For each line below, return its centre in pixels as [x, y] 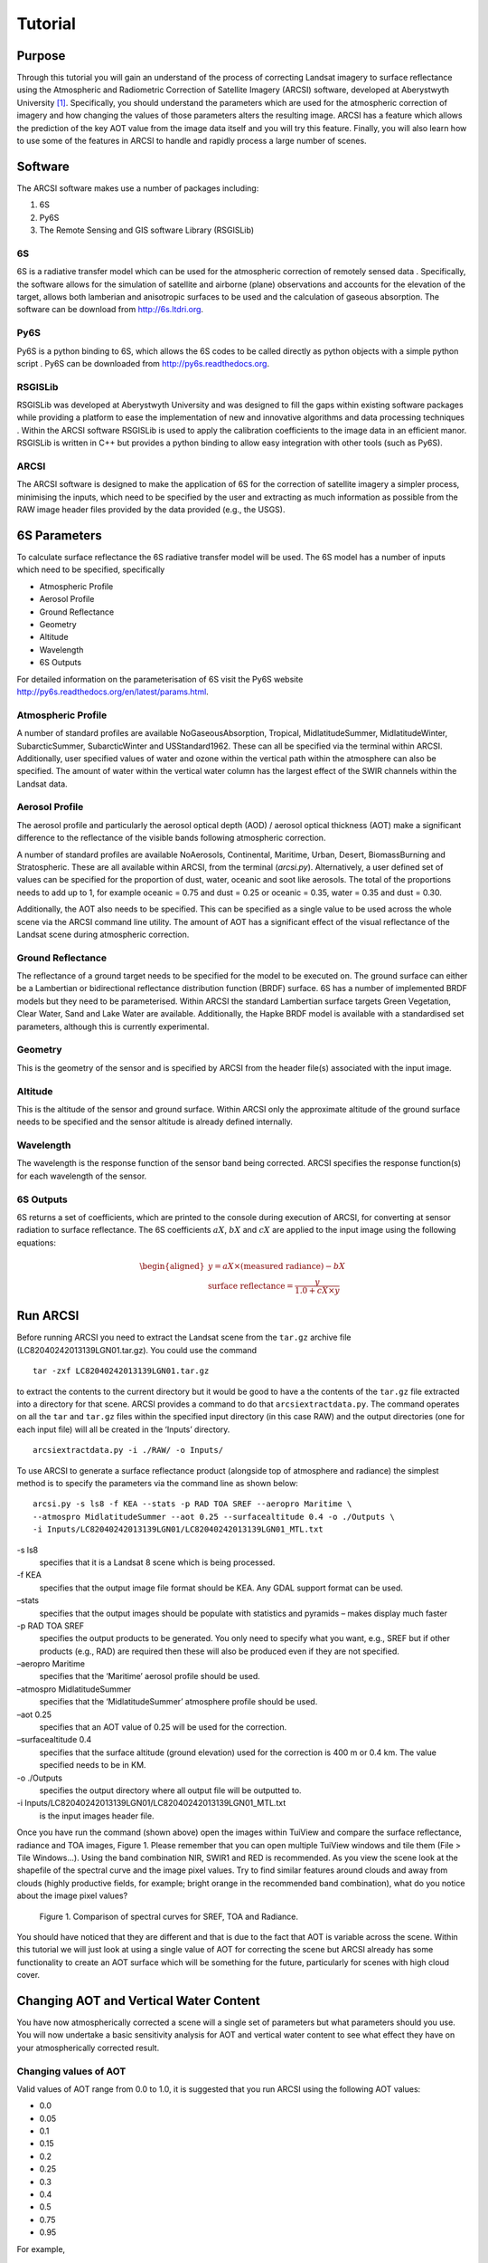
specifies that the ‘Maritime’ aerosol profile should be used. [150, 1676]
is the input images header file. [97, 1816]
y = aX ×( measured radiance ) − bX [277, 1266]
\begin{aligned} [172, 1266]
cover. [28, 1975]
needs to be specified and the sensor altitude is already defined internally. [155, 1122]
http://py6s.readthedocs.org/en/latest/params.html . [113, 692]
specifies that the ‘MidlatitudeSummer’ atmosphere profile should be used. [178, 1702]
